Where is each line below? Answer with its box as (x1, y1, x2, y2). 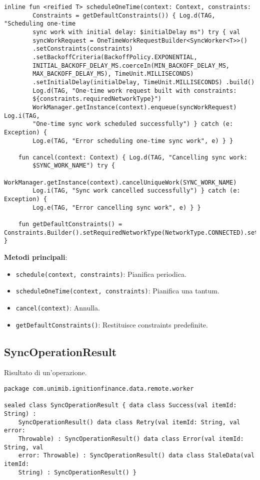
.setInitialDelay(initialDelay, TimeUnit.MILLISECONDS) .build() (32, 78, 255, 86)
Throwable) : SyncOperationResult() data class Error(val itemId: (18, 435, 244, 442)
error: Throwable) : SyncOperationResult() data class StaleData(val (18, 452, 255, 459)
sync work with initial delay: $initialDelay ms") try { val (32, 28, 240, 36)
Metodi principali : (4, 252, 67, 262)
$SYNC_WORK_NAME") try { (32, 162, 115, 170)
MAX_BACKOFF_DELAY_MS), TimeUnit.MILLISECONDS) (32, 70, 194, 78)
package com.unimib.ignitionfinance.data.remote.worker (4, 385, 194, 393)
